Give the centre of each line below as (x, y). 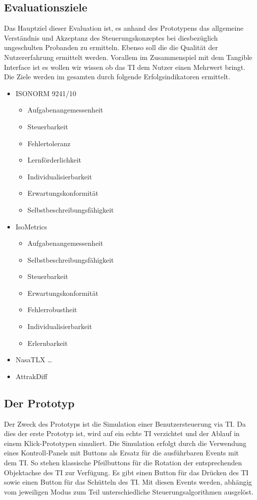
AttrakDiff (31, 376)
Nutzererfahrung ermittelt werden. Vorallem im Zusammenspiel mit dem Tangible (128, 57)
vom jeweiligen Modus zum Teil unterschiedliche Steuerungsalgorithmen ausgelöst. (129, 491)
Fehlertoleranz (49, 143)
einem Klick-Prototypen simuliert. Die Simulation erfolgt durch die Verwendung (125, 443)
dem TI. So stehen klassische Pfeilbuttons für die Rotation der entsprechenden (123, 463)
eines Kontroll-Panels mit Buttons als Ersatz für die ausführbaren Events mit (122, 453)
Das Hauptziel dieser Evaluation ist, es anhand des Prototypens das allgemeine (124, 28)
